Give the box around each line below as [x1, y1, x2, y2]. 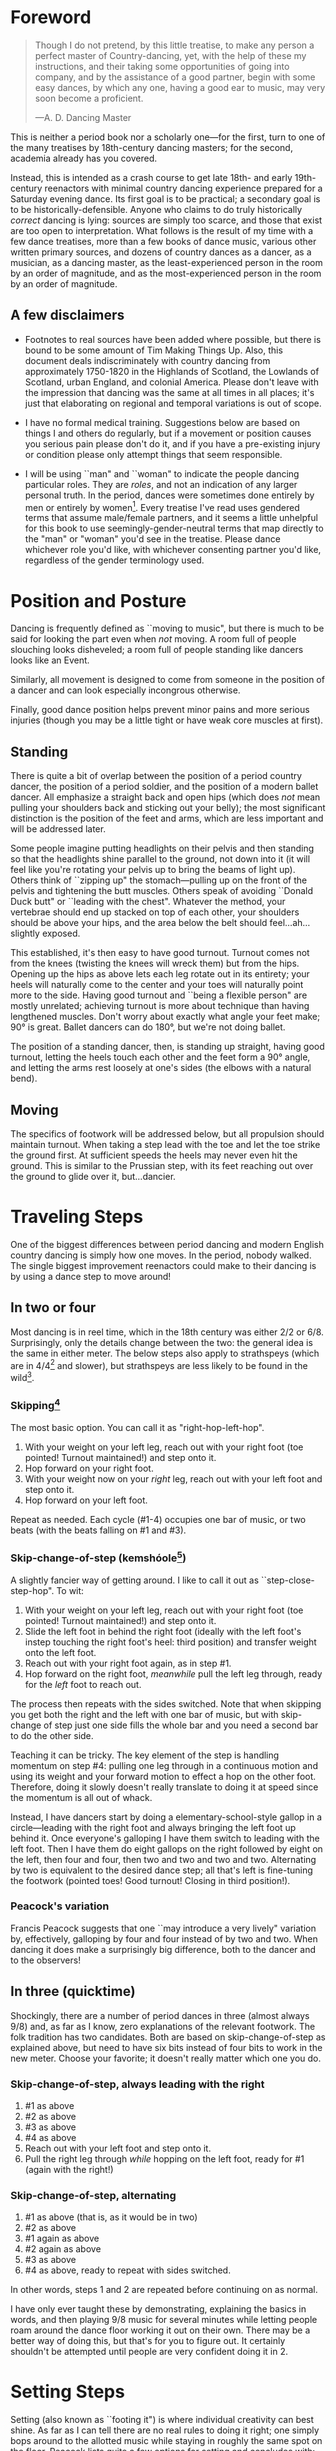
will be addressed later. [10, 823, 107, 835]
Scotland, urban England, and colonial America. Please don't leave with [24, 376, 319, 388]
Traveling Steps [10, 1206, 144, 1228]
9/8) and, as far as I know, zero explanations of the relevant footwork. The [10, 2020, 316, 2032]
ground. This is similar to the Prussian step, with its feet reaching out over [10, 1159, 314, 1171]
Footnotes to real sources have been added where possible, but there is [24, 333, 322, 345]
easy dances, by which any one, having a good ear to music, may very [34, 81, 326, 93]
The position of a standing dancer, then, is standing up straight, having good [10, 1041, 325, 1053]
